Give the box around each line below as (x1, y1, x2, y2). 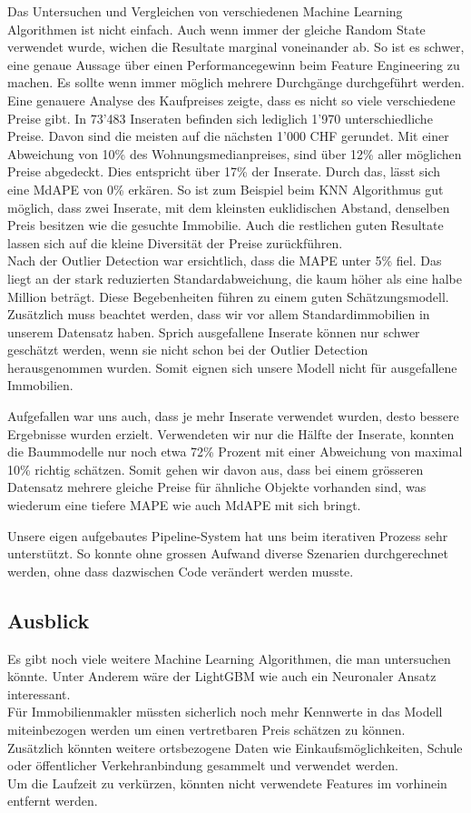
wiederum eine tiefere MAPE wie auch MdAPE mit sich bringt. (7, 496, 361, 515)
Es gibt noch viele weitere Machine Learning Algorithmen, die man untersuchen (7, 648, 451, 667)
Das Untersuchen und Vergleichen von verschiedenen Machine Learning (7, 2, 403, 20)
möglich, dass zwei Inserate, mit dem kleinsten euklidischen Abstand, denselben (7, 197, 450, 216)
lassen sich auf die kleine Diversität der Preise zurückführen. (7, 233, 343, 252)
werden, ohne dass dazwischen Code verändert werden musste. (7, 561, 354, 580)
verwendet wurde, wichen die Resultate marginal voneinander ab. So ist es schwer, (7, 37, 465, 56)
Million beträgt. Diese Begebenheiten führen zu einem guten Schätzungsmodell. (7, 286, 449, 306)
